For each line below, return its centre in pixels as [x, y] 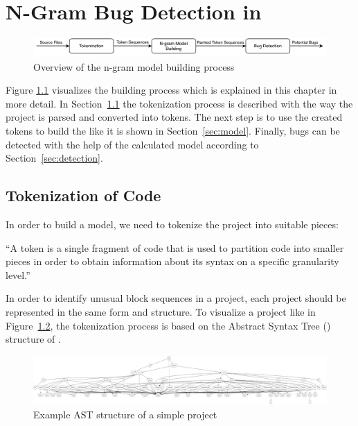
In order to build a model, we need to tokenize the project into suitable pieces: [172, 224]
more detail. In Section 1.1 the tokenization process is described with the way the [179, 103]
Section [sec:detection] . [54, 158]
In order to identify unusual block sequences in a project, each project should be [176, 298]
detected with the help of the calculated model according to [132, 144]
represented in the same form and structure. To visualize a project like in [161, 311]
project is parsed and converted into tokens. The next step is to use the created [174, 117]
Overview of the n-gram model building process [134, 66]
